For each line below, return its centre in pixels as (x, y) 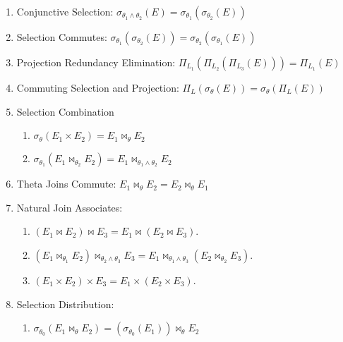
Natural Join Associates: (70, 207)
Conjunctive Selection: (65, 11)
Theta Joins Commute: (66, 184)
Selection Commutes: (62, 37)
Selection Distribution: (65, 304)
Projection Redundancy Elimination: (96, 62)
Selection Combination (65, 111)
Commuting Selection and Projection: (98, 87)
